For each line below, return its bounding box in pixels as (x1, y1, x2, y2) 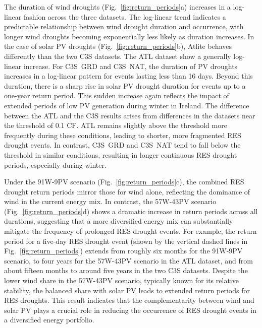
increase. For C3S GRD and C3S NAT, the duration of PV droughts (23, 60, 238, 71)
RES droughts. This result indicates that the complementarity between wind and (4, 295, 254, 305)
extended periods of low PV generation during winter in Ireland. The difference (4, 100, 249, 110)
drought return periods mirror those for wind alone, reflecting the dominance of (4, 186, 250, 196)
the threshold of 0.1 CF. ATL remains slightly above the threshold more (4, 120, 227, 130)
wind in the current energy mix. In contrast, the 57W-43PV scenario (4, 196, 217, 207)
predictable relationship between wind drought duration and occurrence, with (4, 21, 244, 32)
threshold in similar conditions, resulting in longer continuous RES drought (4, 149, 237, 160)
